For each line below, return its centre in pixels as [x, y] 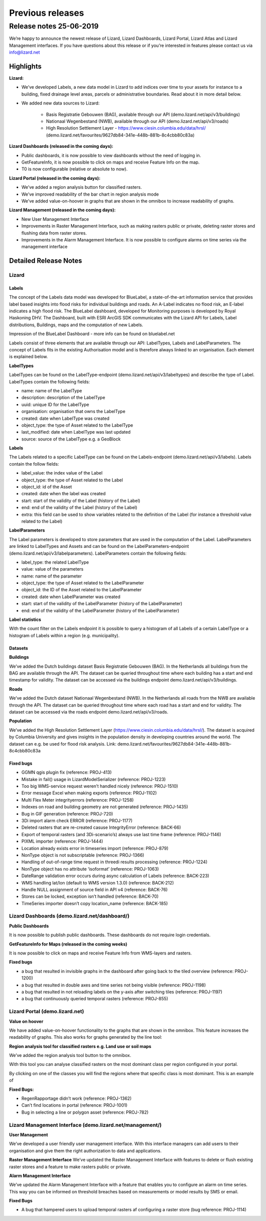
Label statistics [25, 620]
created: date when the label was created [64, 494]
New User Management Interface [55, 219]
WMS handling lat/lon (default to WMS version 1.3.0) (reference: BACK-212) [98, 882]
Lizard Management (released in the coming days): [62, 210]
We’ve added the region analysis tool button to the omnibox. [70, 1055]
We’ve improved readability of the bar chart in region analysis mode [90, 194]
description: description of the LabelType [63, 398]
